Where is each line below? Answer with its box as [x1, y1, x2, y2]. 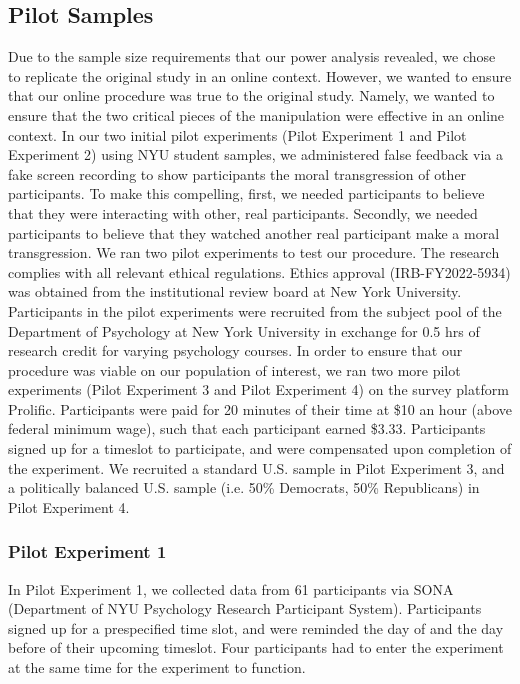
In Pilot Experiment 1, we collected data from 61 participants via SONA [8, 578, 454, 599]
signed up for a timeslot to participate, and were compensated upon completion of [8, 438, 512, 459]
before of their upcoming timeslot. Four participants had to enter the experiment [8, 637, 504, 658]
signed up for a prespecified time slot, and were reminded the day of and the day [8, 617, 504, 638]
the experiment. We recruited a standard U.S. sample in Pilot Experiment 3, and [8, 457, 505, 478]
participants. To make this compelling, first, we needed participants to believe [8, 183, 485, 204]
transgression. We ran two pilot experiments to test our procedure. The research [8, 242, 500, 263]
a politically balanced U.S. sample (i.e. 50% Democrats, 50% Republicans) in [8, 477, 480, 498]
